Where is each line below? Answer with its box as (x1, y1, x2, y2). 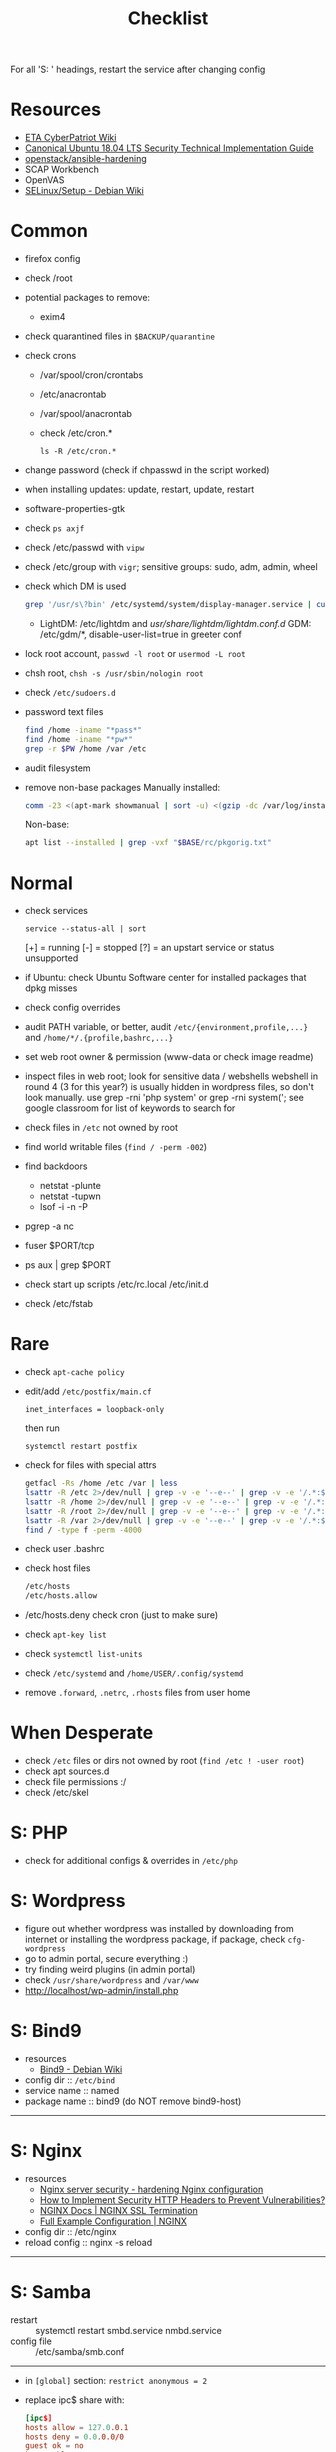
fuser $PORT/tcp (24, 1240, 95, 1252)
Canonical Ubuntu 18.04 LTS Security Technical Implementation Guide (24, 142, 314, 154)
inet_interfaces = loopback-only (24, 1405, 165, 1415)
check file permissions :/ (24, 1776, 127, 1788)
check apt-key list (24, 1628, 107, 1641)
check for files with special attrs (24, 1459, 157, 1471)
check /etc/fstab (24, 1298, 93, 1310)
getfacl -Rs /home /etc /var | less (24, 1478, 178, 1489)
